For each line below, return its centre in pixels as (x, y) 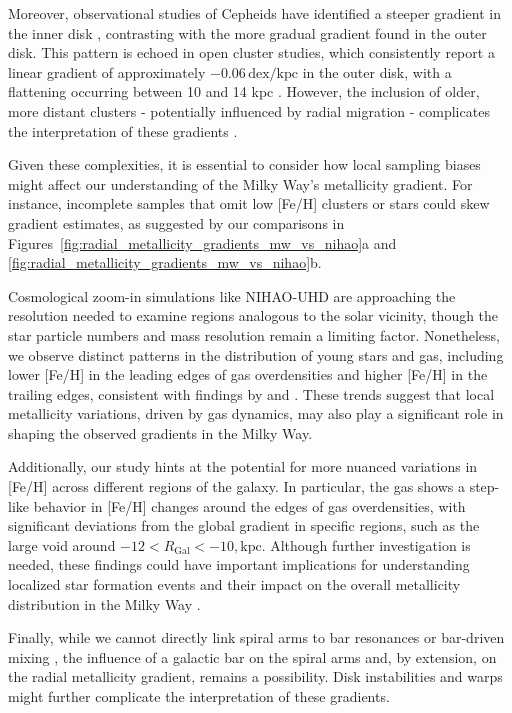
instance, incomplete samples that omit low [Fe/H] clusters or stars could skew (249, 203)
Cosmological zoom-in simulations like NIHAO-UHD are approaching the (232, 295)
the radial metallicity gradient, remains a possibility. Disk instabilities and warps (255, 676)
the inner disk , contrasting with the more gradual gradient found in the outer (247, 32)
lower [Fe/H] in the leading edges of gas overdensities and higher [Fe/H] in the (248, 374)
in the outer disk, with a (377, 71)
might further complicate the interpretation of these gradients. (199, 696)
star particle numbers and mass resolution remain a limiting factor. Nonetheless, (254, 334)
